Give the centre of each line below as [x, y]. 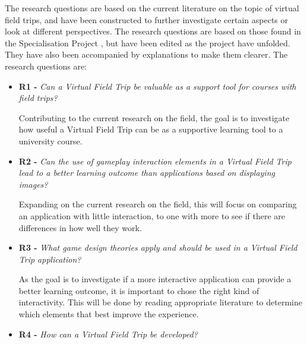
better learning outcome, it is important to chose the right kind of [139, 290]
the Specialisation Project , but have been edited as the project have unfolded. [148, 42]
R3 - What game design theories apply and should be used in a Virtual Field [158, 247]
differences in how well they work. [80, 227]
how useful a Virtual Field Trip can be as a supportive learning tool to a [151, 129]
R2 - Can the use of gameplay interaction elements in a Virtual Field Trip [155, 161]
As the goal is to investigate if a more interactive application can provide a [155, 279]
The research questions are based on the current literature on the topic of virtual [152, 8]
